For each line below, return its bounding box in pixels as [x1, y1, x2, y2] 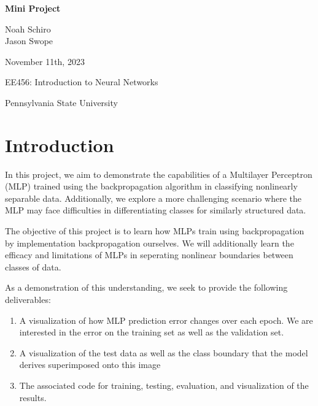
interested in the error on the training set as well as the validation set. [19, 326, 284, 339]
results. [19, 391, 47, 404]
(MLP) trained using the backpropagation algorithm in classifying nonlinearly [5, 180, 298, 193]
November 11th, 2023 [5, 55, 85, 67]
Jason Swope [5, 34, 53, 47]
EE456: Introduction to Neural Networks [5, 75, 158, 88]
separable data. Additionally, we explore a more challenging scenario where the [5, 191, 301, 204]
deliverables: [5, 293, 51, 306]
